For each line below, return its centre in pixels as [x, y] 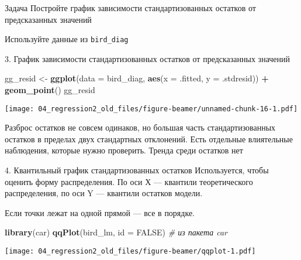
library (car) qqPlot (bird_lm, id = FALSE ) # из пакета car [116, 232]
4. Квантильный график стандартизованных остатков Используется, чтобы [137, 170]
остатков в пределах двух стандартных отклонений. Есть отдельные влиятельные [149, 138]
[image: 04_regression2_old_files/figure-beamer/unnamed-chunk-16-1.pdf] [151, 109]
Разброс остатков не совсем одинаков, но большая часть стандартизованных [140, 127]
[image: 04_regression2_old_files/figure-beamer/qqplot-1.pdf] [130, 252]
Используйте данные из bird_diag [67, 39]
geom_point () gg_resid [50, 90]
